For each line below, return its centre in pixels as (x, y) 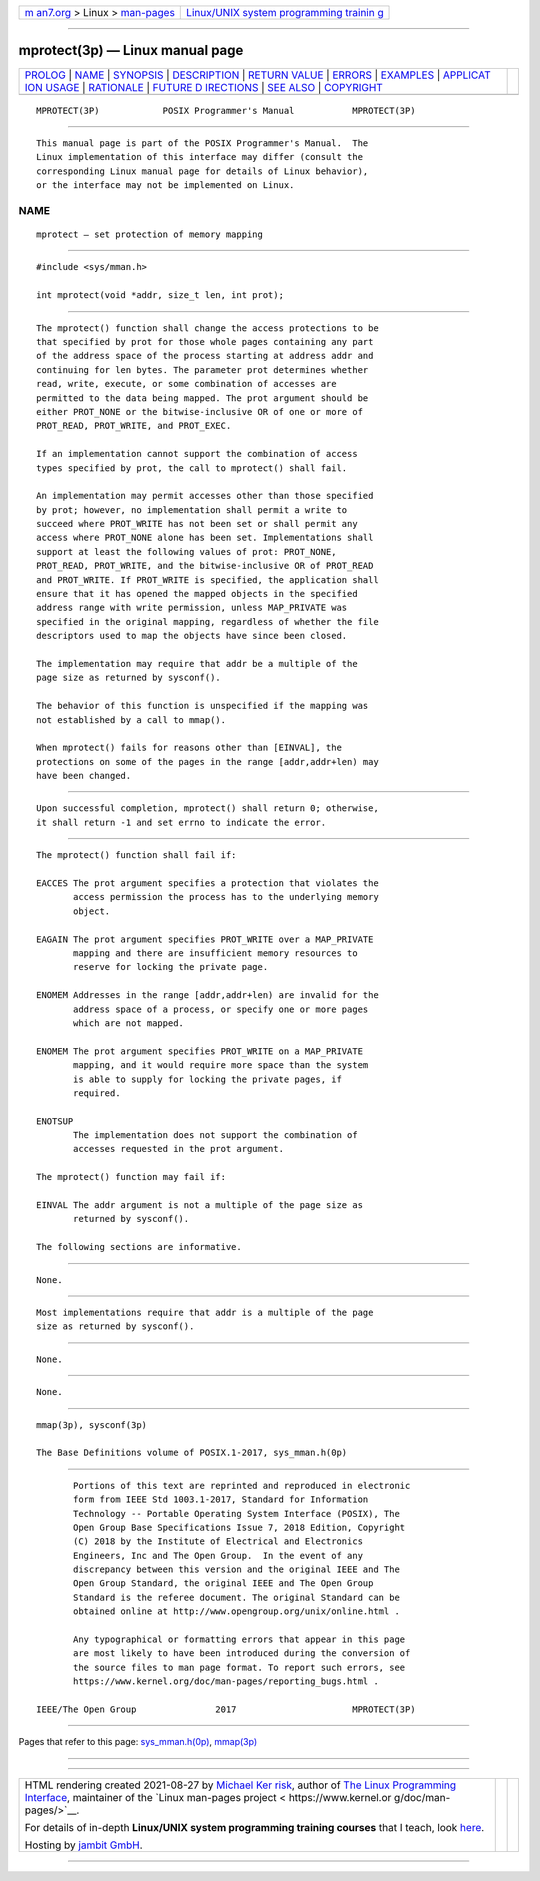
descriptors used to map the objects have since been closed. (192, 636)
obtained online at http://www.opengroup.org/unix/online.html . (236, 1611)
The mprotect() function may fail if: (131, 1177)
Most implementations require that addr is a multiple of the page (205, 1312)
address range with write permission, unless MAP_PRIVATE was (192, 608)
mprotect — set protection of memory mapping (150, 234)
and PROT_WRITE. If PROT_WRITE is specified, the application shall (207, 579)
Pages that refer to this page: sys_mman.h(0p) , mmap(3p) (138, 1742)
